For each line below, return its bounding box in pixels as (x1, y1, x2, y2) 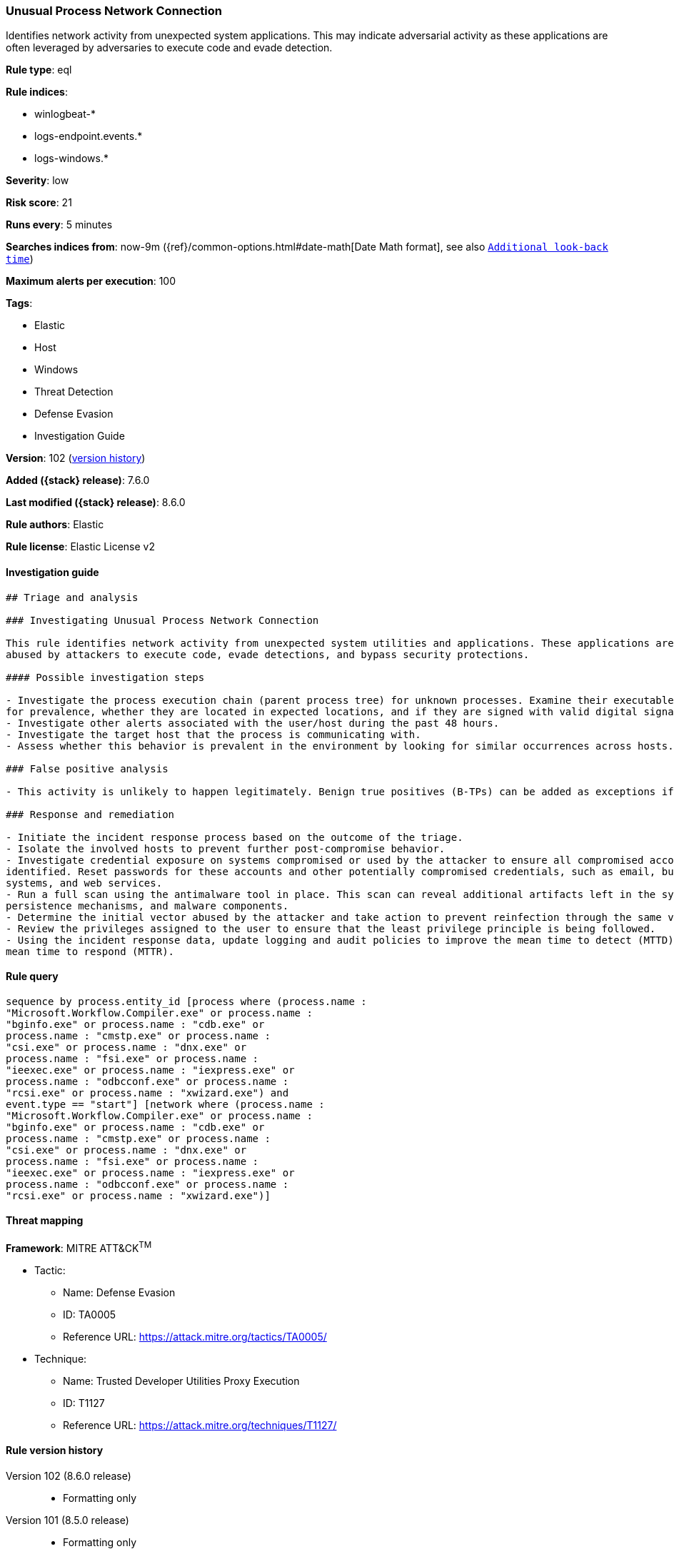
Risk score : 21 (6, 196, 72, 209)
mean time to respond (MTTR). (6, 945, 175, 957)
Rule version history (6, 1444, 104, 1457)
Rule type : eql (6, 64, 72, 76)
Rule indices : (6, 86, 68, 99)
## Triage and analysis (6, 591, 139, 603)
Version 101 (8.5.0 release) (6, 1513, 129, 1526)
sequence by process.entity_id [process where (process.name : (6, 995, 367, 1007)
